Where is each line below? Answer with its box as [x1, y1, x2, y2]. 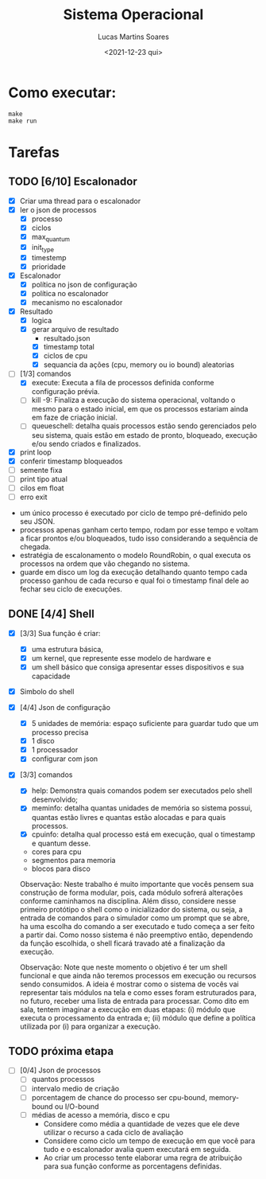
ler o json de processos [19, 205, 97, 214]
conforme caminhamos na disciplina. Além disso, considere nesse [19, 896, 237, 905]
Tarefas [8, 143, 60, 161]
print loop [19, 447, 52, 457]
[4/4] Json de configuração [19, 703, 111, 712]
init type [31, 242, 54, 254]
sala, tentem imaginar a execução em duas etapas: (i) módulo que [19, 1005, 236, 1014]
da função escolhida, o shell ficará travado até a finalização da [19, 938, 226, 948]
